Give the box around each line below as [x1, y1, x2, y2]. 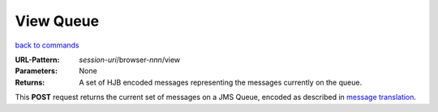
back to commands [15, 40, 79, 50]
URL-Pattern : [15, 55, 60, 64]
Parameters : [15, 66, 58, 76]
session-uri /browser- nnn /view [79, 55, 181, 64]
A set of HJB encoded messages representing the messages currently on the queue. [79, 77, 363, 87]
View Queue [15, 12, 100, 30]
